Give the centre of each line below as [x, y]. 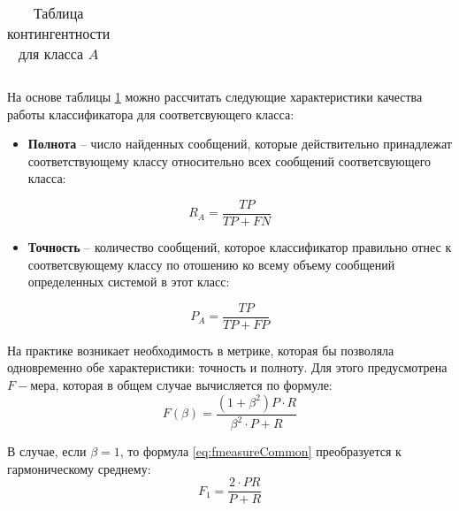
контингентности [59, 33]
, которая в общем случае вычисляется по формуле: [194, 385]
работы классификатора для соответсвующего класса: [151, 114]
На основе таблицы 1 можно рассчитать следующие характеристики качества [215, 96]
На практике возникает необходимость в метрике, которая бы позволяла [201, 350]
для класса [51, 53]
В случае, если [47, 451]
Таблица [58, 13]
